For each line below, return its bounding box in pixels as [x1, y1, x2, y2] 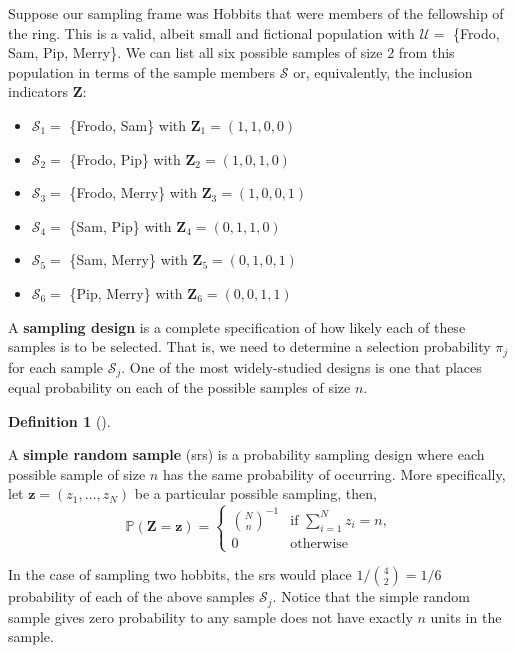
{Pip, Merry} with [69, 282, 183, 303]
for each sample [8, 356, 103, 377]
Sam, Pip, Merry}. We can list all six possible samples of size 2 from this [8, 42, 455, 63]
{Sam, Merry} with [69, 249, 188, 270]
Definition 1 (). [8, 410, 111, 431]
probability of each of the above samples [8, 586, 255, 607]
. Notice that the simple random [272, 586, 470, 607]
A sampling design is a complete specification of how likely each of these [8, 316, 466, 337]
